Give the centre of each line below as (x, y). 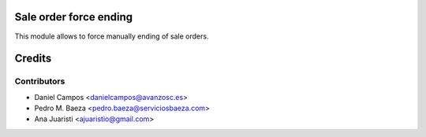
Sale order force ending (74, 17)
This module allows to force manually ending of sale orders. (112, 36)
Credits (33, 59)
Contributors (40, 81)
